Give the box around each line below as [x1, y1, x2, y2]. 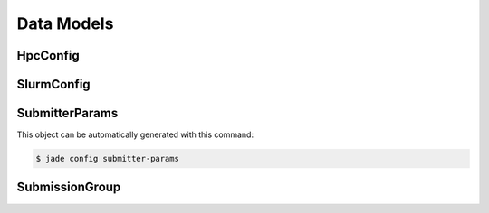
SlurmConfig [16, 77, 91, 92]
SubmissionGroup [16, 180, 121, 195]
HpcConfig [16, 48, 81, 63]
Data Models [16, 14, 114, 33]
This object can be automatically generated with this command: [16, 129, 254, 140]
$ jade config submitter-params [35, 153, 180, 164]
